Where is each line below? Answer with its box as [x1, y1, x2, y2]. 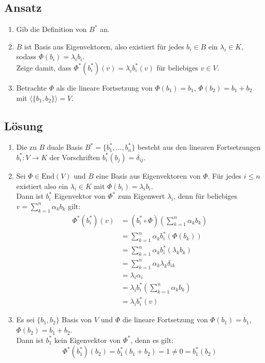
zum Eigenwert [118, 191, 165, 201]
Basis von [62, 314, 92, 325]
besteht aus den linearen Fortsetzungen [137, 142, 261, 152]
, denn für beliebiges [173, 191, 238, 201]
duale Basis [47, 142, 83, 152]
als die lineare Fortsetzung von [56, 82, 153, 93]
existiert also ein [16, 180, 68, 191]
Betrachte [16, 82, 47, 93]
